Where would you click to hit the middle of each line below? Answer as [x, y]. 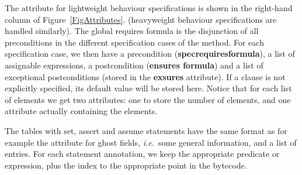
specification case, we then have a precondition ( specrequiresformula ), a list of [150, 54]
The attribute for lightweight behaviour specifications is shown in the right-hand [149, 8]
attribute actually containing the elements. [81, 111]
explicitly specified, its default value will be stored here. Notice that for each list [148, 88]
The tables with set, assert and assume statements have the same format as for [146, 130]
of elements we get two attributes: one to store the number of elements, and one [148, 99]
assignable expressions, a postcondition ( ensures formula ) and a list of [134, 65]
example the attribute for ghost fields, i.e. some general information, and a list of [151, 142]
